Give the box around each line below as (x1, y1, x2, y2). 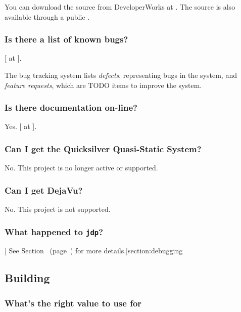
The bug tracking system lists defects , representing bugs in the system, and (5, 70, 237, 80)
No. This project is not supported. (5, 204, 111, 214)
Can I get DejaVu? (5, 184, 83, 196)
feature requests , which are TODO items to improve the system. (5, 79, 202, 90)
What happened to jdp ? (5, 225, 104, 238)
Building (5, 270, 50, 286)
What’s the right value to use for (5, 296, 142, 309)
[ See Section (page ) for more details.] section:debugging (5, 245, 183, 256)
